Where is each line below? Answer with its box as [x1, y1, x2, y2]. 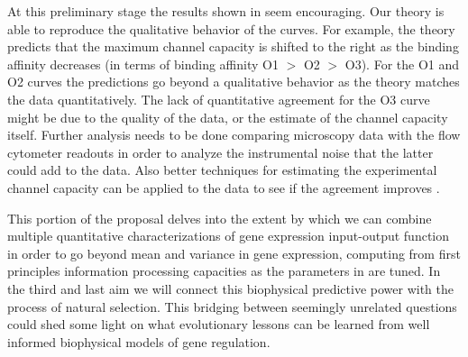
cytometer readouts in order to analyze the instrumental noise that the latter [7, 142, 434, 161]
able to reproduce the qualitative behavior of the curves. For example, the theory [7, 19, 455, 38]
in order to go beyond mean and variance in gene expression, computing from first [7, 243, 461, 262]
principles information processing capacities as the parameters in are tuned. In [7, 261, 441, 280]
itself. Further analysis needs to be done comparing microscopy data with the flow [7, 125, 461, 144]
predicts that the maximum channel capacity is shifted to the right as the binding [7, 37, 459, 56]
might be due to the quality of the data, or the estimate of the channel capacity [7, 107, 448, 126]
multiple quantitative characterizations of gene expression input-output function [7, 226, 450, 245]
